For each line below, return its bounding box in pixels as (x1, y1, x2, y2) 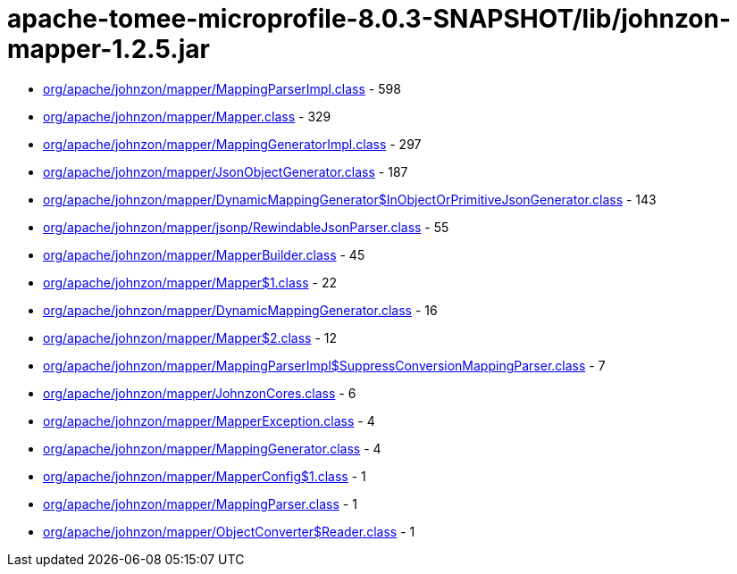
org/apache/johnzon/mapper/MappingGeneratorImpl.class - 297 (43, 136, 422, 152)
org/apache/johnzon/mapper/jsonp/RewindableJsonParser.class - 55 (43, 219, 449, 235)
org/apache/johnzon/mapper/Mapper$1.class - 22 (43, 274, 338, 290)
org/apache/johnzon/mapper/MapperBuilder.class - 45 (43, 246, 365, 262)
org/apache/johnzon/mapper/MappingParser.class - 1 (43, 495, 357, 512)
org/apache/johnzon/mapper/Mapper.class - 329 (43, 108, 331, 124)
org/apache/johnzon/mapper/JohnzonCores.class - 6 (43, 385, 356, 401)
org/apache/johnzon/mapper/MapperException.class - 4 (43, 412, 375, 428)
